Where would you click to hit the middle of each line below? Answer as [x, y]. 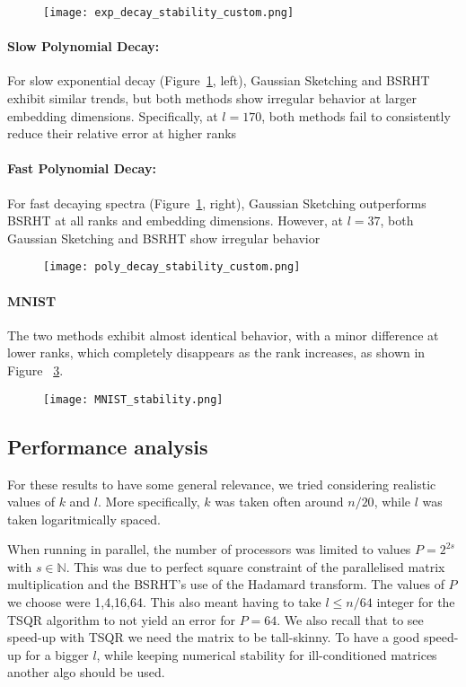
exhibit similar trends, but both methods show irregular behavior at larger [212, 98]
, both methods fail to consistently [356, 115]
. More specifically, [149, 502]
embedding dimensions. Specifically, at [113, 115]
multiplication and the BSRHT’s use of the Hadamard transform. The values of [226, 584]
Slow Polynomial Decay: [84, 46]
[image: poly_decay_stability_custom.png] [172, 267]
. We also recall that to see [350, 619]
